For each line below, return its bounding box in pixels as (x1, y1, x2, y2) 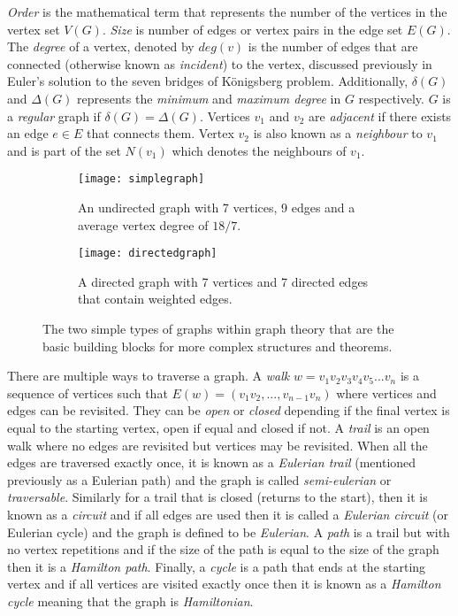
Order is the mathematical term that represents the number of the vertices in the (7, 3, 447, 20)
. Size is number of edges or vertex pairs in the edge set (102, 19, 403, 38)
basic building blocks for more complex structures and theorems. (42, 336, 393, 355)
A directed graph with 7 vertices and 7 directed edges (78, 272, 369, 290)
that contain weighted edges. (78, 289, 233, 308)
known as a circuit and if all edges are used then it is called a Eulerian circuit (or (7, 504, 448, 523)
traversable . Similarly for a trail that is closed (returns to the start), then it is (7, 488, 428, 506)
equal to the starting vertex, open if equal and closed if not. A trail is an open (7, 419, 430, 436)
